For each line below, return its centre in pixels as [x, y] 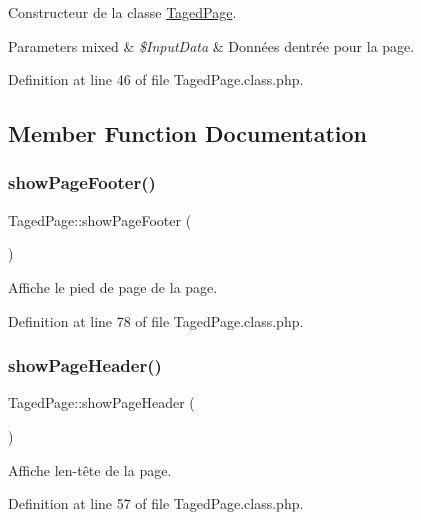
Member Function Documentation [188, 133]
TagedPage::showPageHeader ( [101, 402]
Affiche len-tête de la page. [90, 469]
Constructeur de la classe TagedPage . [122, 12]
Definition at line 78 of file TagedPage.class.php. [156, 320]
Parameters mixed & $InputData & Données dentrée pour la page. [211, 45]
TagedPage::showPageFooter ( [100, 219]
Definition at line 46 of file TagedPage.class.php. [156, 79]
